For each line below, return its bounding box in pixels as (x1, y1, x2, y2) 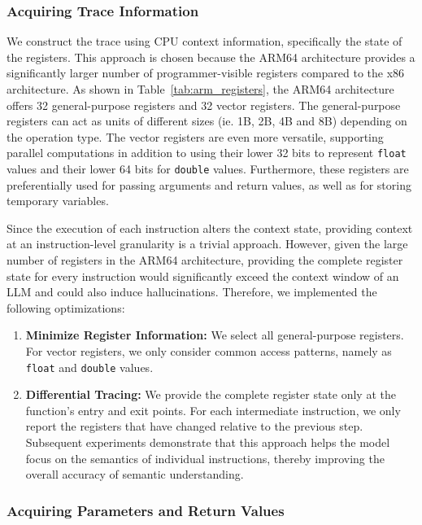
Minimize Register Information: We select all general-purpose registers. (25, 326, 404, 343)
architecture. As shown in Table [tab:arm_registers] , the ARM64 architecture (7, 81, 394, 97)
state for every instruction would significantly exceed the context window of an (7, 267, 399, 284)
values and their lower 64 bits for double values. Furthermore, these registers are (7, 160, 409, 177)
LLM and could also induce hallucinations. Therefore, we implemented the (7, 283, 377, 300)
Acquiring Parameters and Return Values (7, 500, 285, 520)
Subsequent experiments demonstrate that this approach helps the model (25, 434, 390, 451)
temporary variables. (7, 192, 109, 209)
